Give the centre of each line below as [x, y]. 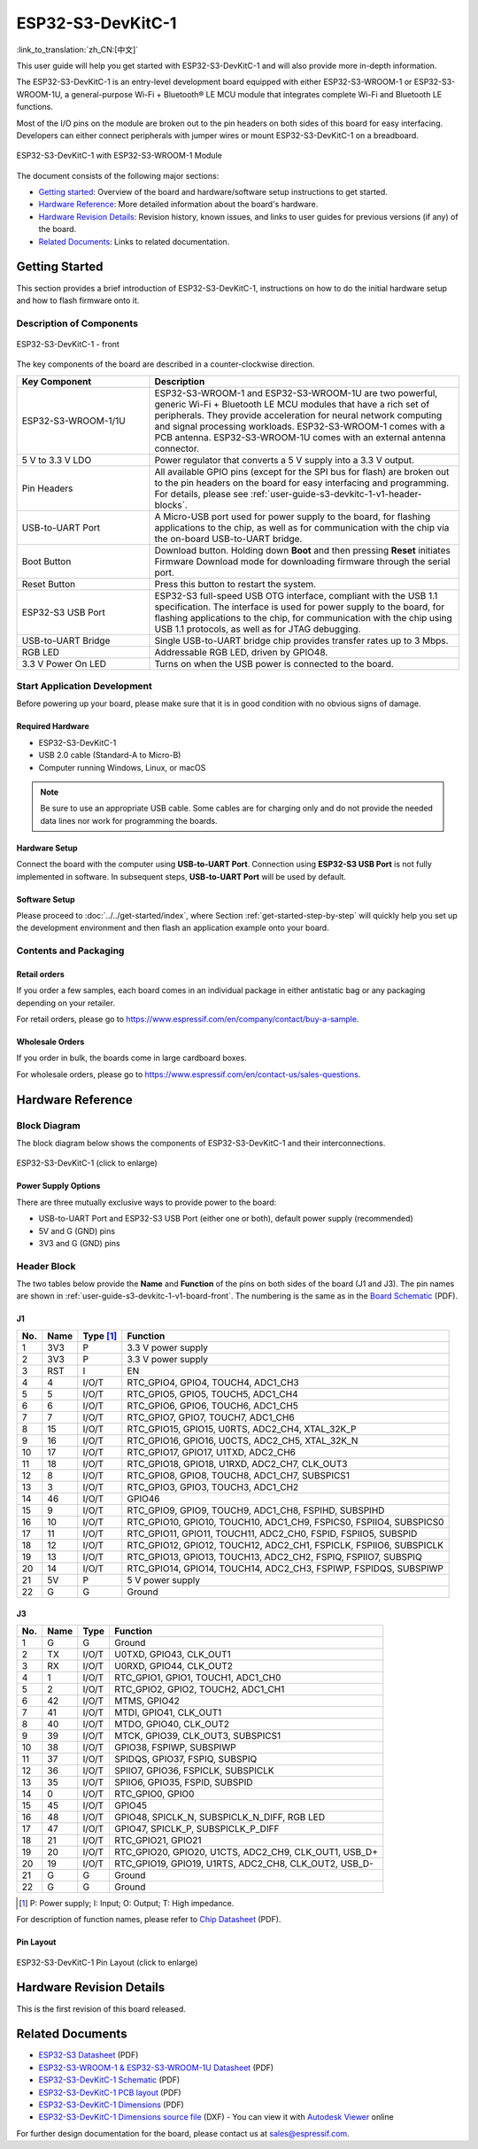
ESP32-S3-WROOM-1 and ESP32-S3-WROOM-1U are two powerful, [296, 392]
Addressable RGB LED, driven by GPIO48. [241, 652]
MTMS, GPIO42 [147, 1701]
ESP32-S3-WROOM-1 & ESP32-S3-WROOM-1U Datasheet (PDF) [156, 2068]
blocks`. [171, 505]
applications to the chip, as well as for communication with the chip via [302, 527]
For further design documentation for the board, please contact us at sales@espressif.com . [183, 2133]
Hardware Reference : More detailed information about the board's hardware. [178, 205]
